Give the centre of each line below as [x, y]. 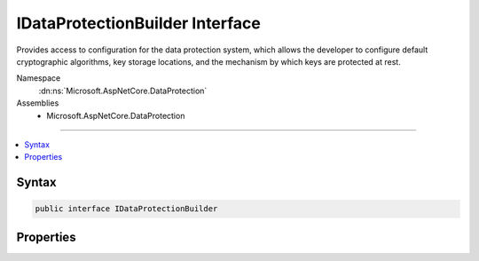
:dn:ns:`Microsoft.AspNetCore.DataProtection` [123, 91]
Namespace [39, 78]
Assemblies [38, 103]
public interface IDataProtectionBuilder [126, 209]
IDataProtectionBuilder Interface [139, 23]
